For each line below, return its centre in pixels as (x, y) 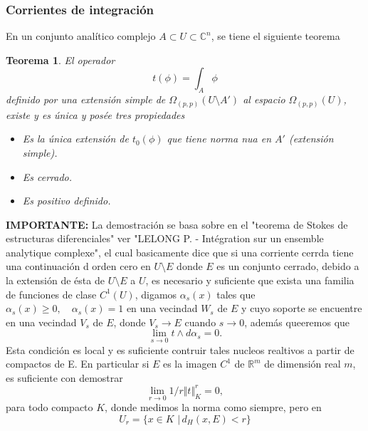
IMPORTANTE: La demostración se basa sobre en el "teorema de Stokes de (177, 224)
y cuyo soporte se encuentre (302, 308)
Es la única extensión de (75, 139)
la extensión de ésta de (55, 280)
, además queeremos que (297, 322)
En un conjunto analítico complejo (81, 36)
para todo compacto (49, 407)
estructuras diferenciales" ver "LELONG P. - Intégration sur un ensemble (165, 238)
